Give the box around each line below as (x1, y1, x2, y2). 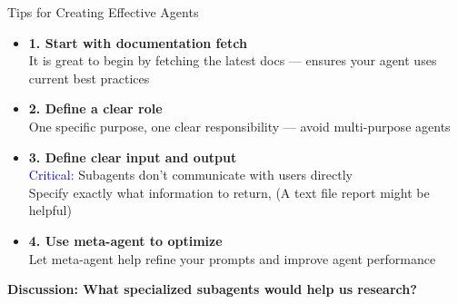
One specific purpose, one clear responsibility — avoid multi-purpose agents (28, 116, 451, 135)
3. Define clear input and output (28, 147, 237, 166)
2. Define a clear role (28, 99, 163, 118)
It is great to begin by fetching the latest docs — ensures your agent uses (28, 51, 437, 70)
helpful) (28, 201, 72, 220)
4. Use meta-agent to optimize (28, 230, 223, 250)
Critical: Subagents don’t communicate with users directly (28, 165, 353, 184)
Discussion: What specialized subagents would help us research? (7, 279, 417, 299)
